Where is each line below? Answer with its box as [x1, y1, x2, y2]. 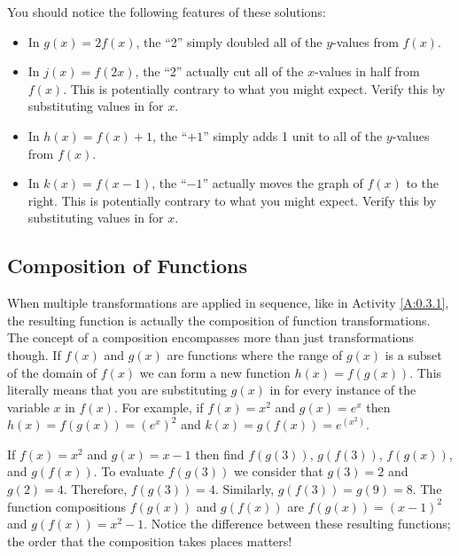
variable [7, 397, 50, 416]
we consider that [233, 462, 323, 481]
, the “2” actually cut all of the [135, 62, 304, 81]
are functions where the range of [167, 345, 343, 364]
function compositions [7, 497, 126, 515]
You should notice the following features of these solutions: [7, 3, 326, 20]
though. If [7, 345, 61, 364]
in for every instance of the [269, 380, 416, 399]
